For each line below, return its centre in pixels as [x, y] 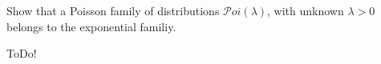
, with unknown [306, 10]
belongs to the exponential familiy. [91, 26]
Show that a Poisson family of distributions [113, 10]
